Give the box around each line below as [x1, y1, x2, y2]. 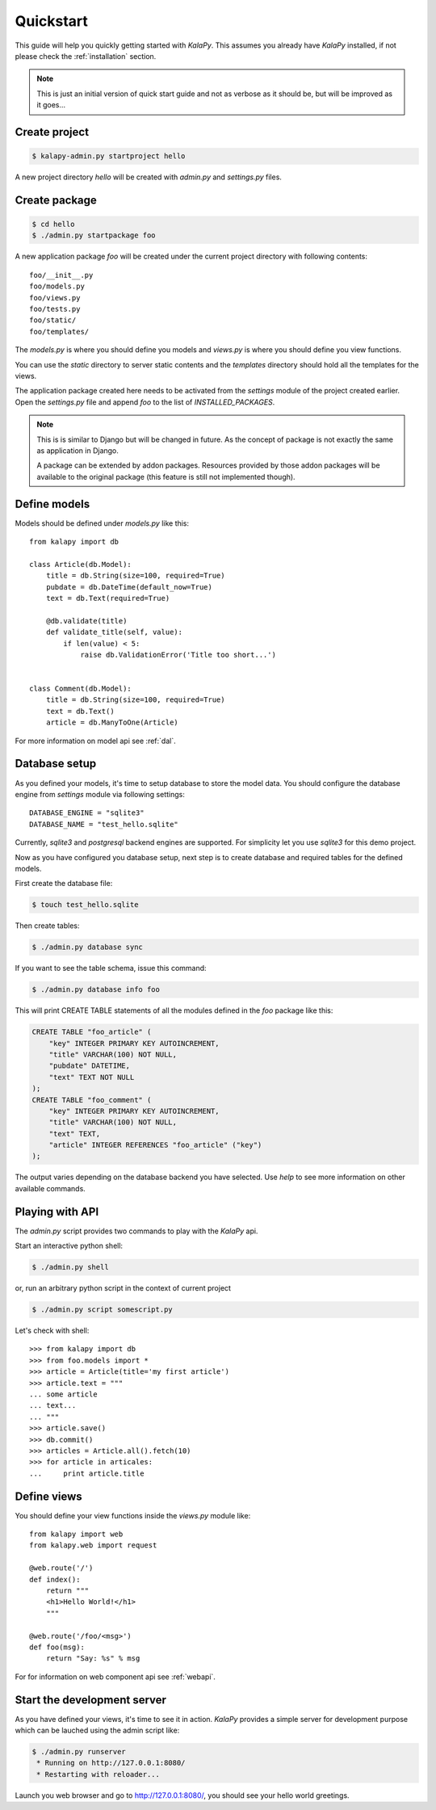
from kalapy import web [29, 1530, 124, 1539]
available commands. [15, 1183, 86, 1193]
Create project [15, 125, 89, 139]
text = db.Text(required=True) [45, 594, 170, 603]
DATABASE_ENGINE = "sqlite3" [29, 808, 145, 817]
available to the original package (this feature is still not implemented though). [36, 472, 296, 481]
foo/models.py [29, 282, 85, 291]
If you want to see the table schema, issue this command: [15, 964, 207, 973]
